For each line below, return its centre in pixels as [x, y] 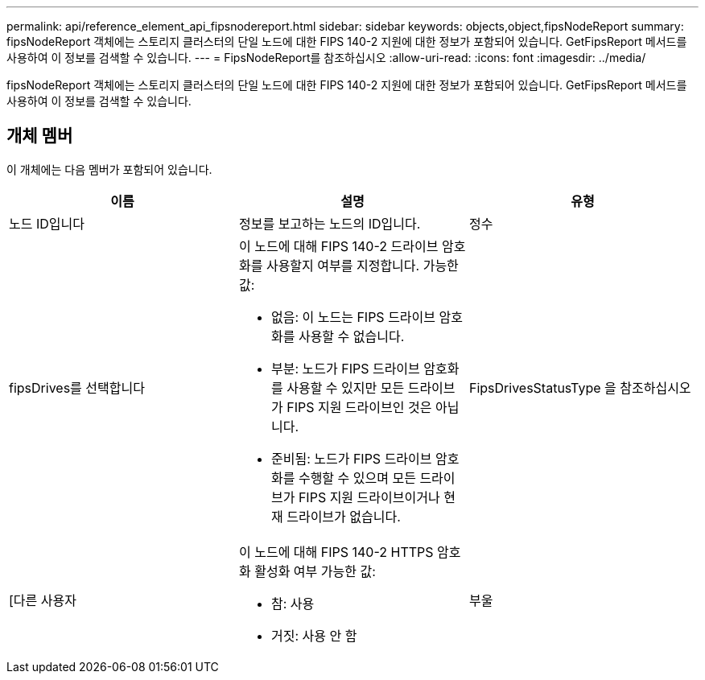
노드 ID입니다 [47, 223]
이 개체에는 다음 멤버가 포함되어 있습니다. [109, 169]
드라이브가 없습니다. [344, 516]
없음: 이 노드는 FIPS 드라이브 [353, 317]
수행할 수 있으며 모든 [357, 478]
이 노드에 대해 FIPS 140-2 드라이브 [338, 246]
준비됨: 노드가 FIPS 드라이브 [351, 458]
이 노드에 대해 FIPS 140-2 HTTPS [336, 552]
